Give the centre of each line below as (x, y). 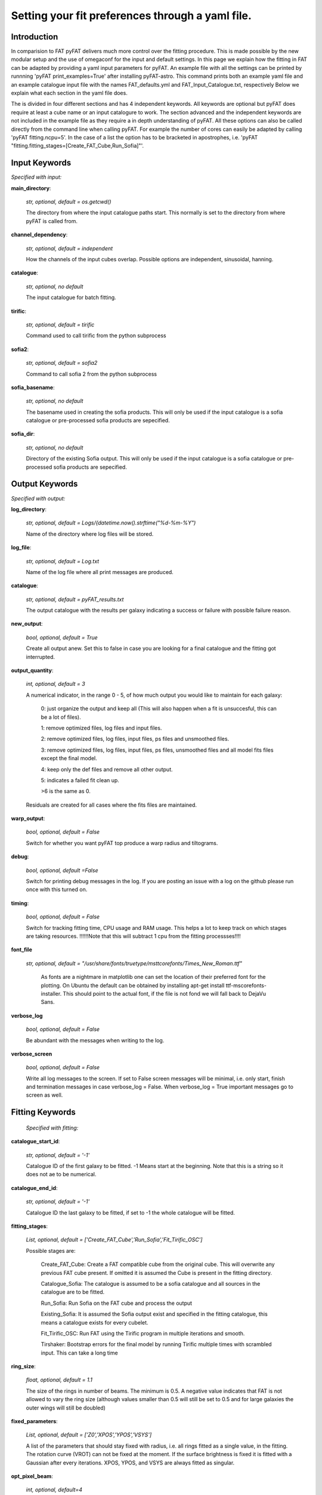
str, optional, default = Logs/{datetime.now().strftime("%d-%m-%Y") (111, 523)
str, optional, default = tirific (60, 324)
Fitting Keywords (43, 1112)
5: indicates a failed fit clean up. (80, 780)
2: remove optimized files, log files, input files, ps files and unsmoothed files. (135, 739)
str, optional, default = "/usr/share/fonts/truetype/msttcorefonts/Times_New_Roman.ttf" (134, 963)
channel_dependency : (39, 235)
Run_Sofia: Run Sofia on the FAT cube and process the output (117, 1303)
